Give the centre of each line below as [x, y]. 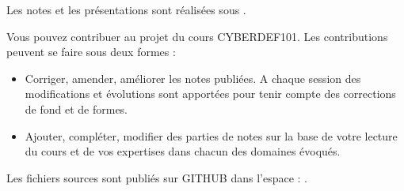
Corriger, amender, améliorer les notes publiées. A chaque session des [193, 78]
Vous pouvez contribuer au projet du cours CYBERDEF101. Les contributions [197, 36]
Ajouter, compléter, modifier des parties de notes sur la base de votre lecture [211, 135]
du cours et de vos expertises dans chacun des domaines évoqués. [183, 151]
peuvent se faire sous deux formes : [91, 52]
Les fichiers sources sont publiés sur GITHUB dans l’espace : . [157, 177]
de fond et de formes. [76, 109]
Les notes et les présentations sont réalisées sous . [126, 9]
